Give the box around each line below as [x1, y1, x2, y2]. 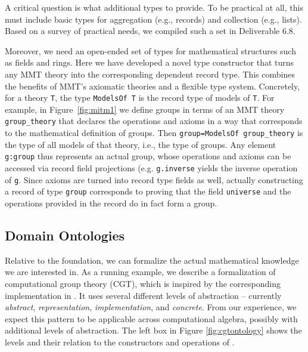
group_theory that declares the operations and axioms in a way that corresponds [5, 115, 303, 127]
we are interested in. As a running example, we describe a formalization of [5, 265, 276, 278]
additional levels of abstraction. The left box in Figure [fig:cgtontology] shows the [5, 324, 302, 336]
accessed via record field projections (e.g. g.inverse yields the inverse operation [5, 161, 298, 174]
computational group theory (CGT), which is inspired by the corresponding [5, 277, 281, 289]
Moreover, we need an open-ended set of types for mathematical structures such [5, 44, 296, 57]
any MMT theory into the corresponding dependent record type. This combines [5, 67, 295, 80]
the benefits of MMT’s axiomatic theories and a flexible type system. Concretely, [5, 79, 300, 92]
